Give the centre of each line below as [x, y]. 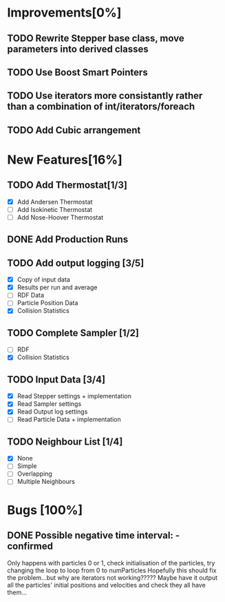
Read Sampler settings [49, 404]
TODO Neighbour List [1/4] [65, 441]
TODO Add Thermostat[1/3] [67, 185]
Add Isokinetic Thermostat [55, 209]
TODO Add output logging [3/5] [76, 263]
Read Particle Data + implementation [69, 420]
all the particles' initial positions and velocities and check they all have [107, 585]
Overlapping [35, 474]
